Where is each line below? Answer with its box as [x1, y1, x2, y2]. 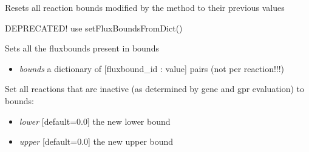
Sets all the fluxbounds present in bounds [5, 42, 159, 55]
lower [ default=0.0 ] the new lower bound [19, 114, 171, 127]
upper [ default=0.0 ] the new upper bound [19, 135, 174, 148]
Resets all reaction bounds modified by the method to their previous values [5, 1, 285, 13]
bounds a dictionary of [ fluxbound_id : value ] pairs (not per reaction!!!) [19, 62, 285, 74]
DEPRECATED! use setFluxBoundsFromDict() [5, 21, 183, 34]
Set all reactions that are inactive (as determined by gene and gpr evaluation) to [5, 82, 305, 95]
